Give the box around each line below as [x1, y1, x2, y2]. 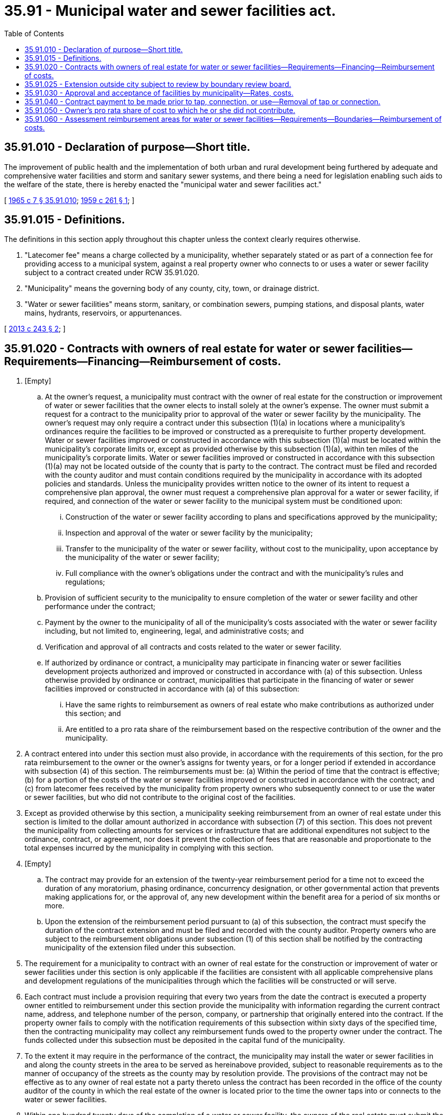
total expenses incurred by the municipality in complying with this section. [25, 843, 274, 853]
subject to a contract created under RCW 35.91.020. [25, 268, 199, 277]
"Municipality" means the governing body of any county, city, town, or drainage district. [25, 284, 319, 293]
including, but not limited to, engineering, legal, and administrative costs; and [45, 627, 304, 636]
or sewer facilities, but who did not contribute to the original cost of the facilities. [25, 793, 296, 802]
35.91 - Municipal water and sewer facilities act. [4, 2, 336, 19]
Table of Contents [4, 29, 64, 38]
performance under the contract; [45, 602, 156, 611]
